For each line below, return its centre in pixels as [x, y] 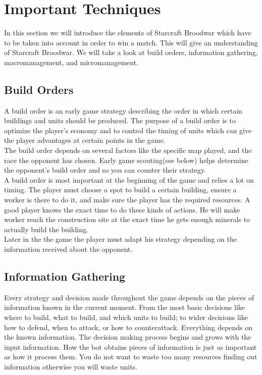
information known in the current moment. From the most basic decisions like [125, 307]
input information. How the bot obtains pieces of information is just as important [130, 346]
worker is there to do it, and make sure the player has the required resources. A [127, 200]
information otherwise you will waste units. [71, 366]
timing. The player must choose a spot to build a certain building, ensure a [120, 190]
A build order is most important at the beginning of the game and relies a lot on [129, 179]
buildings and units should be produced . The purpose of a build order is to [120, 120]
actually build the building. [46, 229]
